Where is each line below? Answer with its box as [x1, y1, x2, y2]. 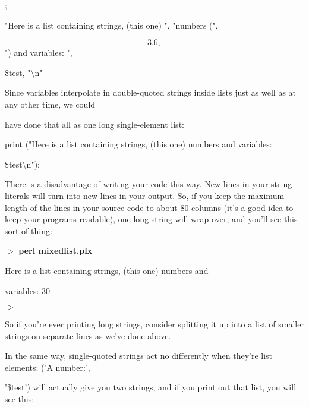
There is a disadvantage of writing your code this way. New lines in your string [5, 178, 292, 190]
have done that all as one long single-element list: [5, 118, 184, 130]
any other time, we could [5, 97, 96, 110]
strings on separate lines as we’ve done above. [5, 329, 171, 342]
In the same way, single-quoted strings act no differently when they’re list [5, 349, 273, 362]
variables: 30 [5, 284, 50, 296]
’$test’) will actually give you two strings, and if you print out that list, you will [5, 381, 297, 393]
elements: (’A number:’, [5, 361, 90, 373]
